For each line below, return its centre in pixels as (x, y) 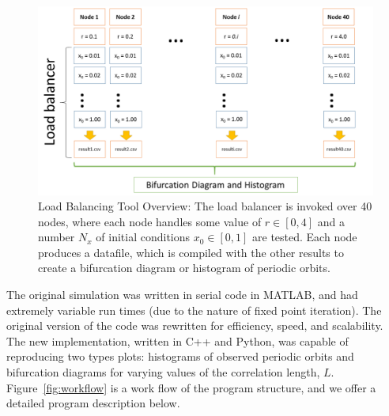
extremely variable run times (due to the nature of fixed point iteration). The (194, 310)
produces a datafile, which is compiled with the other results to (191, 252)
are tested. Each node (305, 237)
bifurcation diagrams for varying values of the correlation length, (163, 372)
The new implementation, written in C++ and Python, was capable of (178, 340)
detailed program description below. (93, 403)
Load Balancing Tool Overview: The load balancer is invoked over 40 (205, 206)
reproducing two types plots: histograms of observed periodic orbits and (180, 356)
